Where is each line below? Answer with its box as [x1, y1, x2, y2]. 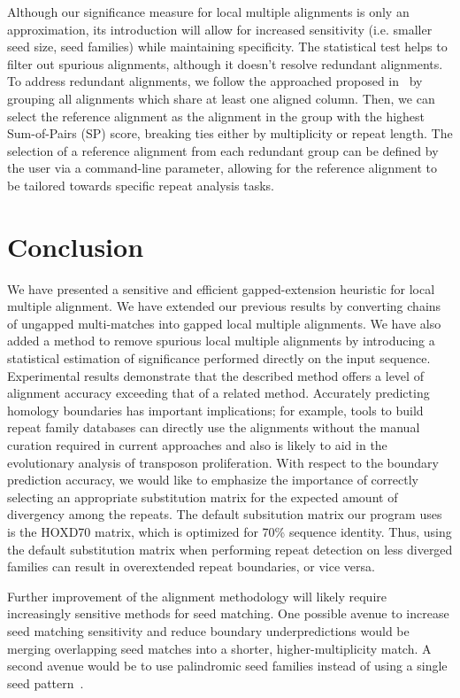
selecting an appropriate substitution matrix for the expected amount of [7, 487, 398, 506]
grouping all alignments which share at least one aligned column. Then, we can [7, 89, 435, 107]
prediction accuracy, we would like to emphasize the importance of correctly [7, 470, 418, 489]
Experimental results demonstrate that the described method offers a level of [7, 366, 424, 384]
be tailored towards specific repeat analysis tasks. [7, 175, 274, 194]
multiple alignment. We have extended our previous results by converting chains [7, 297, 441, 315]
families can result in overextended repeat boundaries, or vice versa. [7, 557, 375, 576]
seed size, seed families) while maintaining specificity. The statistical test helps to [7, 37, 448, 56]
